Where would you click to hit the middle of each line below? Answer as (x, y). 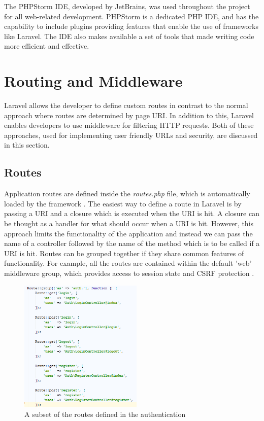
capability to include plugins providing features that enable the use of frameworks (131, 26)
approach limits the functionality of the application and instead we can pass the (128, 233)
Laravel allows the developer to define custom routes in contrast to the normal (126, 105)
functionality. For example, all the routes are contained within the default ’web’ (128, 263)
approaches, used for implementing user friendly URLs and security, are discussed (131, 135)
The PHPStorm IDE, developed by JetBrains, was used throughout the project (127, 6)
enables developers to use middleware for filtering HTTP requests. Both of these (129, 125)
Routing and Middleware (93, 81)
